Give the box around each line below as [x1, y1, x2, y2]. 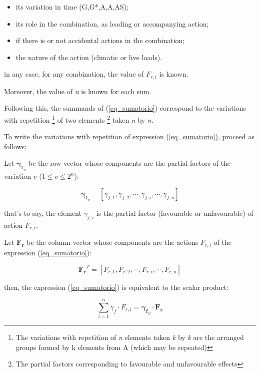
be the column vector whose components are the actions [26, 237, 198, 247]
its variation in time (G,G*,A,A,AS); [15, 2, 128, 12]
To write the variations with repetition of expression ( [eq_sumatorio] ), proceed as [4, 131, 254, 142]
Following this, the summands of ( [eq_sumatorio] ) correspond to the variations [4, 103, 246, 113]
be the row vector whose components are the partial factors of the [28, 158, 231, 168]
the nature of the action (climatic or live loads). [15, 52, 162, 62]
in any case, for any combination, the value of [4, 69, 144, 79]
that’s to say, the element [4, 208, 81, 218]
